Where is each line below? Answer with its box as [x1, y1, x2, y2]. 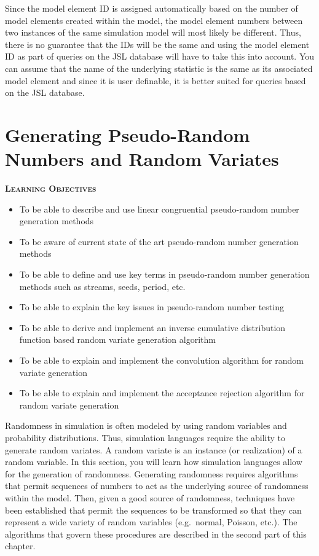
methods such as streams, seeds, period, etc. [19, 280, 186, 292]
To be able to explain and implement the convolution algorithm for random [19, 354, 304, 366]
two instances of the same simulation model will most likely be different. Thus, [5, 26, 301, 39]
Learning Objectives [5, 182, 96, 195]
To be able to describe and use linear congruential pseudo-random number [19, 202, 299, 215]
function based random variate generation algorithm [19, 333, 216, 346]
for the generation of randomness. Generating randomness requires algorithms [5, 467, 298, 480]
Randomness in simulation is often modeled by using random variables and [5, 419, 287, 432]
